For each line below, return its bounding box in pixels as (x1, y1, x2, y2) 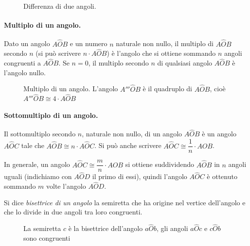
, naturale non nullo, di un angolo (82, 129, 182, 139)
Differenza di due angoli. (23, 1, 96, 11)
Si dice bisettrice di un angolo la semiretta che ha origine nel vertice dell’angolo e (4, 197, 246, 207)
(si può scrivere (36, 48, 81, 58)
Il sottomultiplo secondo (4, 129, 76, 139)
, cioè (210, 83, 226, 94)
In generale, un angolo (4, 159, 70, 169)
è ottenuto (207, 171, 237, 181)
